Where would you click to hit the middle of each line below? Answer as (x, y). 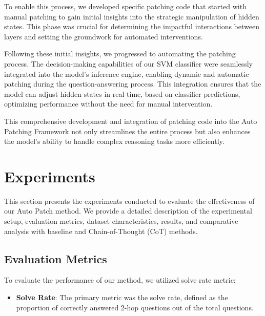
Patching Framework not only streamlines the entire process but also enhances (127, 131)
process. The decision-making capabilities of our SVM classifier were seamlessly (128, 63)
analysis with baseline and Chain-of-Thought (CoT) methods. (101, 231)
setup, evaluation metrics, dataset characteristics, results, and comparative (121, 221)
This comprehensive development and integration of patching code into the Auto (131, 121)
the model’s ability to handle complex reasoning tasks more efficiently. (114, 141)
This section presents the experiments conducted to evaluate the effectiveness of (129, 201)
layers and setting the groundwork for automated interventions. (104, 36)
